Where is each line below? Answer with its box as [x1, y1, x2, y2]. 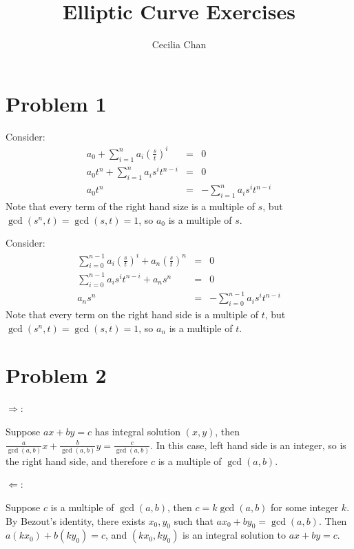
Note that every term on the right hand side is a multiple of [6, 307, 258, 321]
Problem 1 [6, 89, 107, 117]
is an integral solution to [183, 528, 287, 542]
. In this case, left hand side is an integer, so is [150, 437, 346, 452]
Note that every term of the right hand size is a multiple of [6, 199, 255, 214]
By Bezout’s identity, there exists [6, 513, 145, 528]
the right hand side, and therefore [6, 453, 148, 468]
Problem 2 [6, 361, 107, 389]
